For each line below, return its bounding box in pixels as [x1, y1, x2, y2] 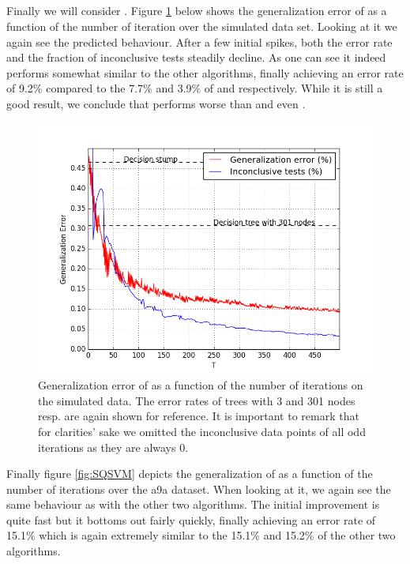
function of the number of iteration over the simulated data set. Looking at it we [6, 17, 397, 34]
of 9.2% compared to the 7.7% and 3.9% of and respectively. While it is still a [6, 80, 383, 96]
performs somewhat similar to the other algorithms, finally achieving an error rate [6, 64, 404, 81]
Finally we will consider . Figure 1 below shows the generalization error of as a [6, 2, 387, 19]
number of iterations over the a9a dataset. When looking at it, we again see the [6, 480, 391, 497]
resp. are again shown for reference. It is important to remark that [38, 408, 359, 424]
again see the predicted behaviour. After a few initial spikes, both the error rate [6, 33, 393, 50]
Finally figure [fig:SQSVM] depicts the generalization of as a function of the [6, 465, 373, 482]
